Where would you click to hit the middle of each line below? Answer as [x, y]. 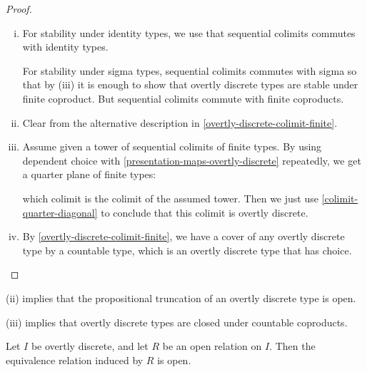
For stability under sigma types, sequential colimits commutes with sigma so [190, 70]
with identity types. [65, 47]
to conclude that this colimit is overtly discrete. [205, 212]
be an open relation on [212, 346]
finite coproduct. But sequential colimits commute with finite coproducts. [183, 98]
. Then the [292, 346]
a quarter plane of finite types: [89, 174]
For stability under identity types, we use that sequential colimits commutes [189, 32]
